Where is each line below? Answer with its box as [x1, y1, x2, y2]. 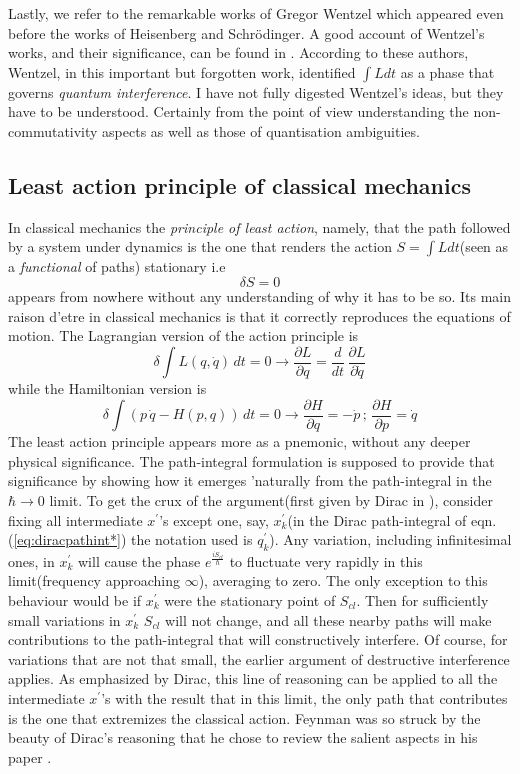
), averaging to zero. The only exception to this [198, 570, 488, 591]
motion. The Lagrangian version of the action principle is [8, 325, 359, 346]
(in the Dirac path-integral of [287, 509, 467, 530]
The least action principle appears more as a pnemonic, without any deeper [8, 431, 471, 452]
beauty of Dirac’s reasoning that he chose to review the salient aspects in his [8, 727, 478, 748]
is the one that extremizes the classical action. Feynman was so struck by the [8, 707, 481, 728]
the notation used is [130, 529, 253, 550]
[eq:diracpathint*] [13, 529, 121, 550]
